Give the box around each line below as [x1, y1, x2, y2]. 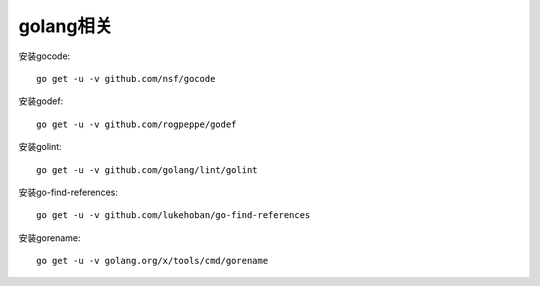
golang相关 [18, 15, 113, 37]
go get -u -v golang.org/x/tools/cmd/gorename [36, 255, 269, 267]
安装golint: [18, 141, 62, 153]
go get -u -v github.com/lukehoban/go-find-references [36, 210, 311, 221]
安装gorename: [18, 231, 81, 244]
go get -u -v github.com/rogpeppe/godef [36, 118, 237, 130]
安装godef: [18, 95, 64, 107]
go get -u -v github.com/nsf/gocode [36, 73, 216, 84]
